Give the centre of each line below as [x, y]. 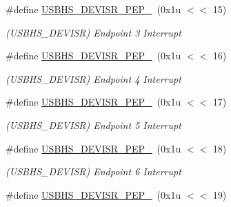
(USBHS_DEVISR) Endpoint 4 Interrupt [93, 78]
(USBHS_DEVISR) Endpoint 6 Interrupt [93, 171]
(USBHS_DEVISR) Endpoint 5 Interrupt [93, 125]
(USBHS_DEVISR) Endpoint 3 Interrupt [93, 32]
